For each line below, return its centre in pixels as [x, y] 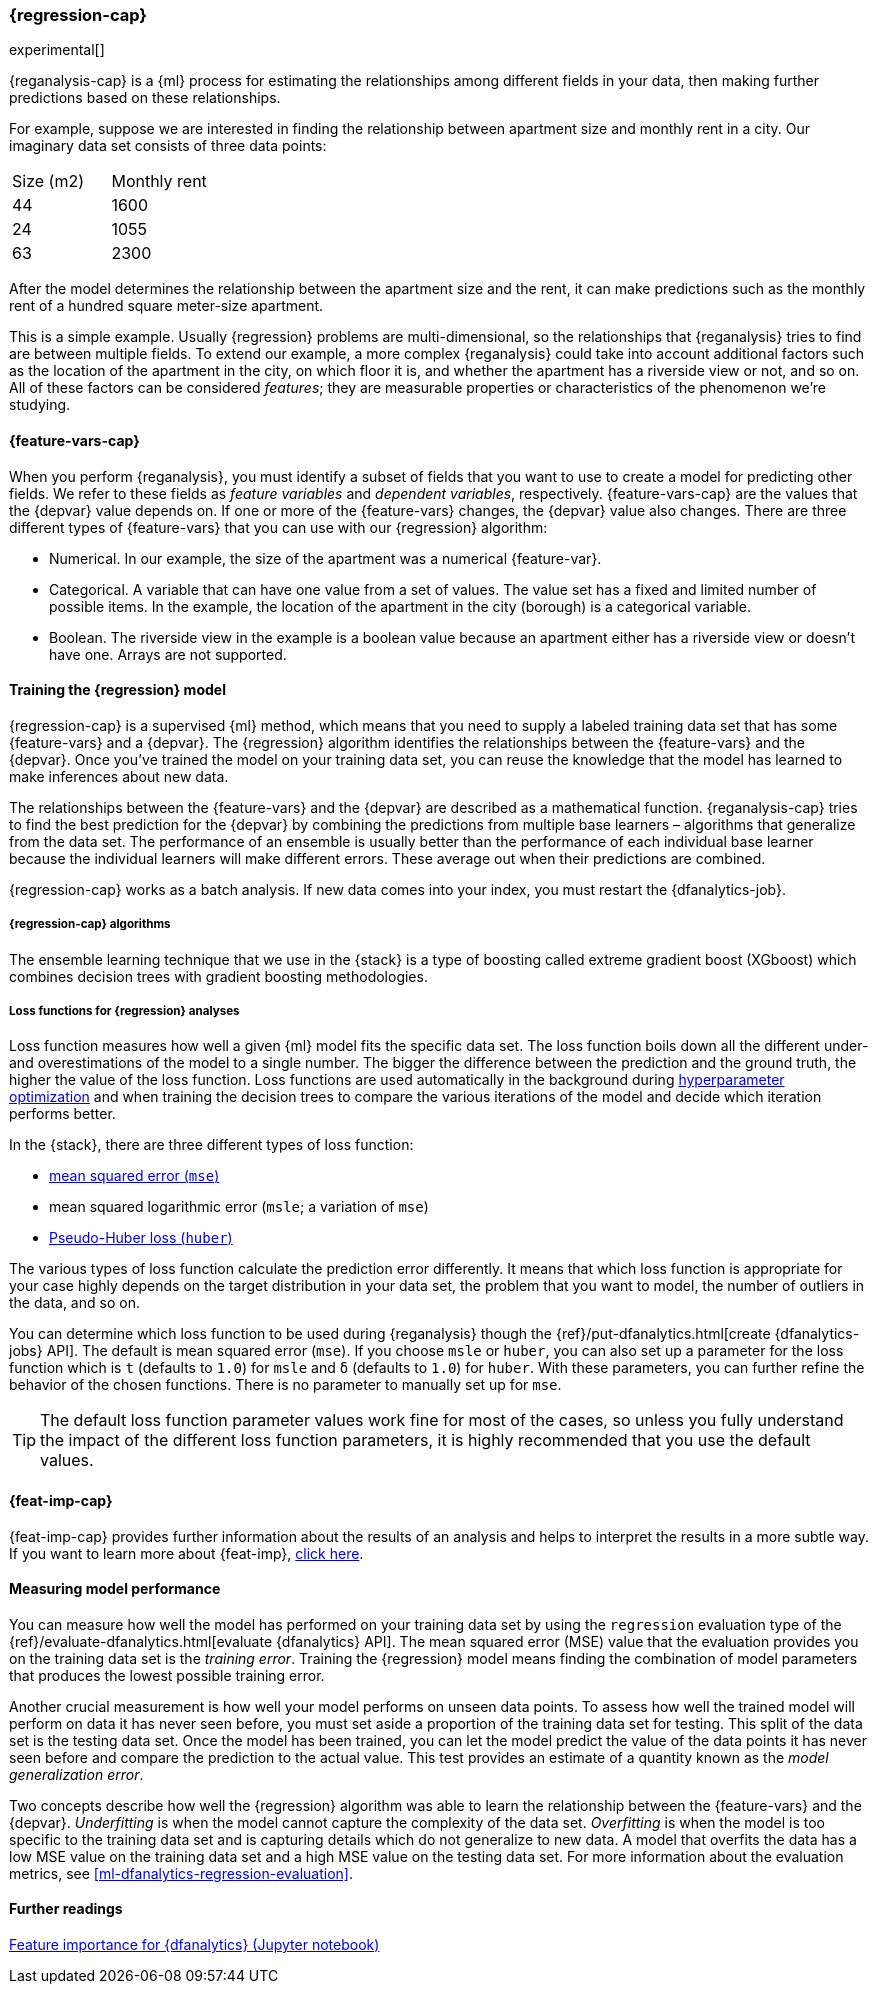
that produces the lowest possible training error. [167, 1675]
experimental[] [57, 50]
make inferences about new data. [119, 776]
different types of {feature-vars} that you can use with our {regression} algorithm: [278, 527]
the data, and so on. [74, 1303]
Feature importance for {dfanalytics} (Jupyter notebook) [194, 1945]
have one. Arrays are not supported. [168, 654]
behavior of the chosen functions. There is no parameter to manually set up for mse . [285, 1385]
